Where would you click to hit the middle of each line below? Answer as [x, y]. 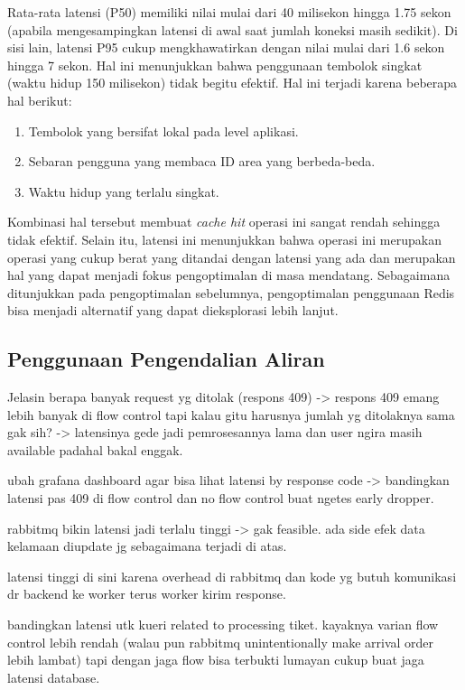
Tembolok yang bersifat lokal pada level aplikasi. [163, 131]
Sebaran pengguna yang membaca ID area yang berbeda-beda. [202, 161]
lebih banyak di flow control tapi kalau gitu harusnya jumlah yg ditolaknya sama [231, 414]
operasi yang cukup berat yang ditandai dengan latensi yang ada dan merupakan [232, 257]
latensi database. [54, 677]
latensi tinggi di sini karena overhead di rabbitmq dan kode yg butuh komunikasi [232, 576]
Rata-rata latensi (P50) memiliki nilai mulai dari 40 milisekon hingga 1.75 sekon [229, 12]
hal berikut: [40, 100]
